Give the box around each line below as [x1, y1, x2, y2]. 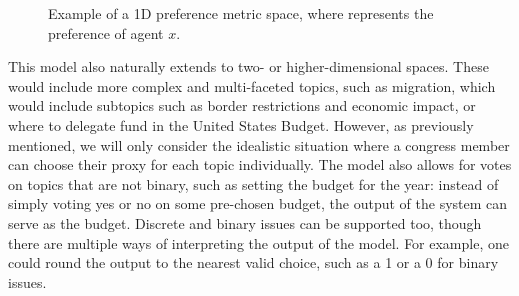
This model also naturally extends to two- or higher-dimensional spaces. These [8, 56, 489, 77]
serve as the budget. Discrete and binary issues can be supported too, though [8, 212, 482, 233]
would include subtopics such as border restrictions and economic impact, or [8, 95, 476, 116]
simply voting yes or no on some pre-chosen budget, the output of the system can [8, 193, 508, 214]
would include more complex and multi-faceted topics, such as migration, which [8, 75, 496, 96]
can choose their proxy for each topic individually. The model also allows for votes [8, 154, 512, 175]
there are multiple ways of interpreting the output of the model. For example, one [8, 232, 509, 253]
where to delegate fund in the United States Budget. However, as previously [8, 114, 474, 135]
